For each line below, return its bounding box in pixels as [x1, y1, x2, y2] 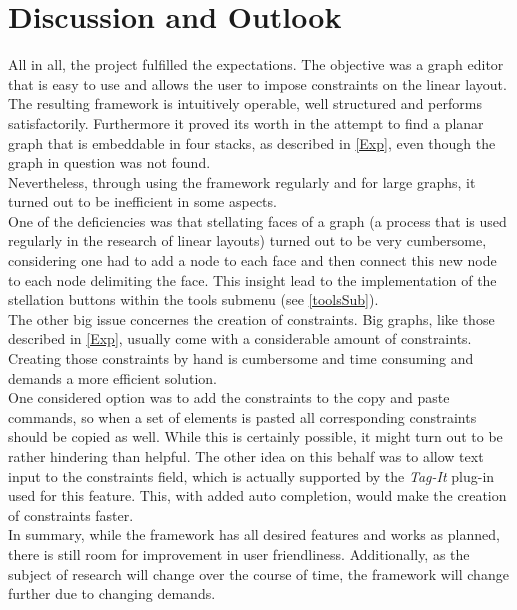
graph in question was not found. [8, 152, 211, 173]
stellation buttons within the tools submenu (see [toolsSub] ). [8, 289, 379, 310]
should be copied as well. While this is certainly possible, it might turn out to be [8, 426, 503, 447]
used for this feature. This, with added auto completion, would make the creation [8, 485, 507, 506]
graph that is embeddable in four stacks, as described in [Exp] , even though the [8, 132, 496, 153]
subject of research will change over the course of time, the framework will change [8, 563, 509, 584]
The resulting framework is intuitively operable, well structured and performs [8, 93, 482, 114]
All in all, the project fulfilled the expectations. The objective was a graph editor [8, 54, 504, 75]
